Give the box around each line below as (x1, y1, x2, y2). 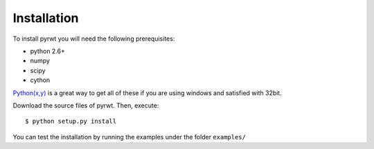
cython (30, 76, 51, 84)
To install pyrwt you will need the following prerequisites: (12, 34, 175, 43)
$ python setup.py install (25, 117, 117, 126)
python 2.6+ (30, 47, 65, 55)
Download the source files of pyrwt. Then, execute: (12, 101, 159, 110)
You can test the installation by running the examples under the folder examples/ (12, 132, 246, 141)
